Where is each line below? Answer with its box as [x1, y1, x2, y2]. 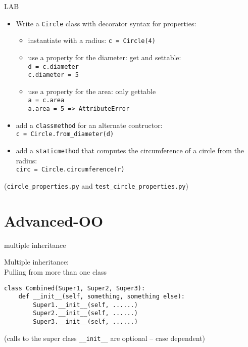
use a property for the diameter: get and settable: [28, 52, 181, 62]
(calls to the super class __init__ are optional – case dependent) [4, 332, 205, 343]
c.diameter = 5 [28, 71, 79, 79]
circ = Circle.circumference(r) [16, 166, 125, 173]
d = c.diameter [28, 63, 79, 70]
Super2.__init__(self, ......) [33, 310, 138, 317]
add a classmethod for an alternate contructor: [16, 119, 163, 130]
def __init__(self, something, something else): [18, 293, 185, 300]
